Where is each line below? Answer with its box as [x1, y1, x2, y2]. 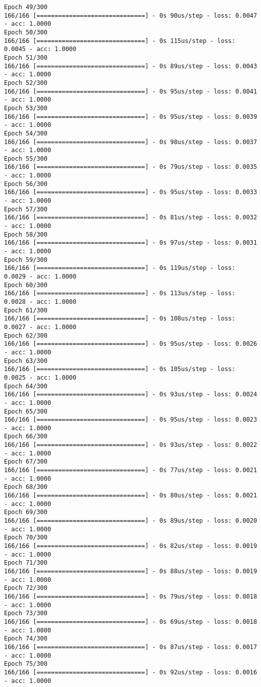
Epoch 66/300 [4, 433, 47, 440]
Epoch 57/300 [4, 205, 47, 213]
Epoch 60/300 [4, 281, 47, 289]
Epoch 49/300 [4, 4, 47, 11]
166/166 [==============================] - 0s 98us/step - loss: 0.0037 [4, 138, 257, 146]
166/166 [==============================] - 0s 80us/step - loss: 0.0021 [4, 492, 257, 499]
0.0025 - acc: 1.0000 [4, 374, 77, 381]
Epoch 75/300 [4, 660, 47, 668]
